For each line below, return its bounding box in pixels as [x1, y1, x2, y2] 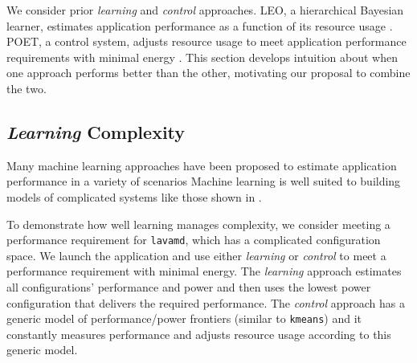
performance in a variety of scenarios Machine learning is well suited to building [6, 173, 401, 190]
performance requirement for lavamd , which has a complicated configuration [6, 231, 381, 248]
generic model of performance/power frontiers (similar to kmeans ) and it [6, 310, 362, 327]
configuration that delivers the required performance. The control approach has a [6, 294, 406, 311]
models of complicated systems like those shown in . [6, 188, 262, 205]
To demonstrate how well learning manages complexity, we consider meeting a [6, 215, 390, 232]
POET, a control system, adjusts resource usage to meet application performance [6, 33, 407, 50]
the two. [6, 80, 47, 96]
